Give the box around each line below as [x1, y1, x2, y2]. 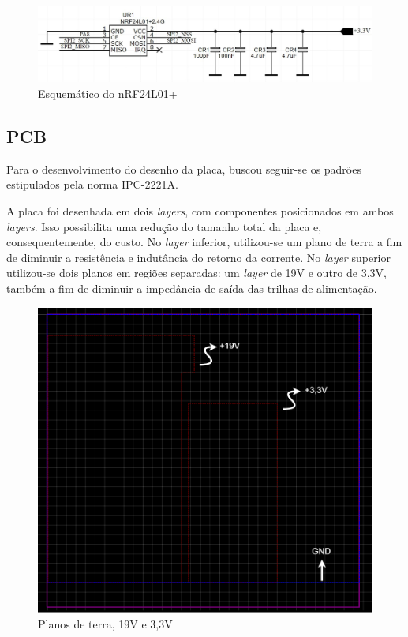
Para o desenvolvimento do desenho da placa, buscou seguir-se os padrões [6, 160, 361, 177]
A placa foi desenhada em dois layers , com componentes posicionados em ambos [6, 203, 394, 219]
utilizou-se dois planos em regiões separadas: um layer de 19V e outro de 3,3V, [6, 264, 387, 281]
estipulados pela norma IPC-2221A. [6, 176, 178, 193]
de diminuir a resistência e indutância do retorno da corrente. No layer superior [6, 249, 391, 265]
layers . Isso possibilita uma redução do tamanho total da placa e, [6, 218, 322, 234]
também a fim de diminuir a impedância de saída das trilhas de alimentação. [6, 280, 377, 297]
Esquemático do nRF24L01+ [38, 85, 178, 102]
